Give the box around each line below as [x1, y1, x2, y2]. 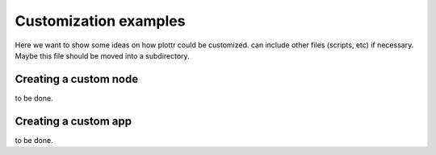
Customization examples [15, 12, 186, 30]
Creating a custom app [15, 114, 132, 128]
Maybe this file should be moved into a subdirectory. [15, 51, 190, 60]
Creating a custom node [15, 72, 139, 86]
